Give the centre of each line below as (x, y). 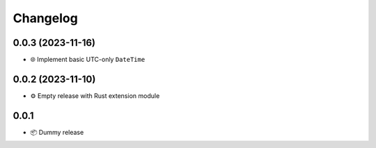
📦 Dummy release (57, 132)
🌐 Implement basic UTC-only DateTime (88, 60)
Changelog (45, 18)
